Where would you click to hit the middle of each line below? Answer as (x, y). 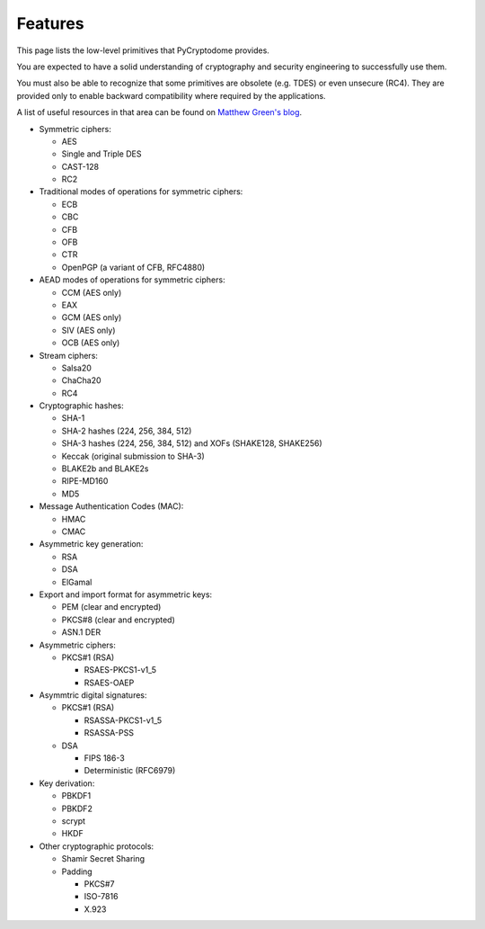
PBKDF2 (77, 808)
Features (50, 23)
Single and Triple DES (101, 154)
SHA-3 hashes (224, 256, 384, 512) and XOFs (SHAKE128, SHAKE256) (192, 443)
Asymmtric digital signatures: (93, 695)
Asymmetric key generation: (91, 544)
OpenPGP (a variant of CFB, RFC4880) (133, 267)
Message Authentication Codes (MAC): (111, 506)
